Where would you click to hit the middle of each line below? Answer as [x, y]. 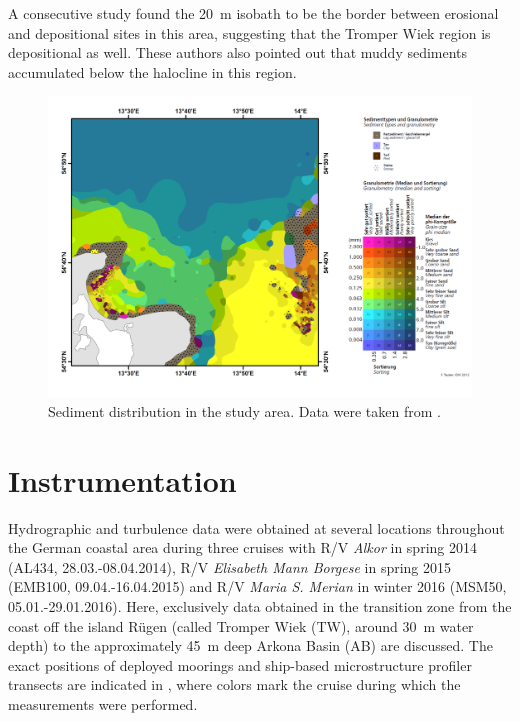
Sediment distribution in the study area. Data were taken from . [244, 410]
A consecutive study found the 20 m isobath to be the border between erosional [253, 13]
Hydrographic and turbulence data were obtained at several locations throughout [256, 527]
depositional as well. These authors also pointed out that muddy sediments [238, 52]
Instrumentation [122, 479]
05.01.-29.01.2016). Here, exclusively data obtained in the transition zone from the [260, 606]
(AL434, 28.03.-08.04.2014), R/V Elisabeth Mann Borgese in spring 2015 [230, 566]
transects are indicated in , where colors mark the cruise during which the [234, 684]
